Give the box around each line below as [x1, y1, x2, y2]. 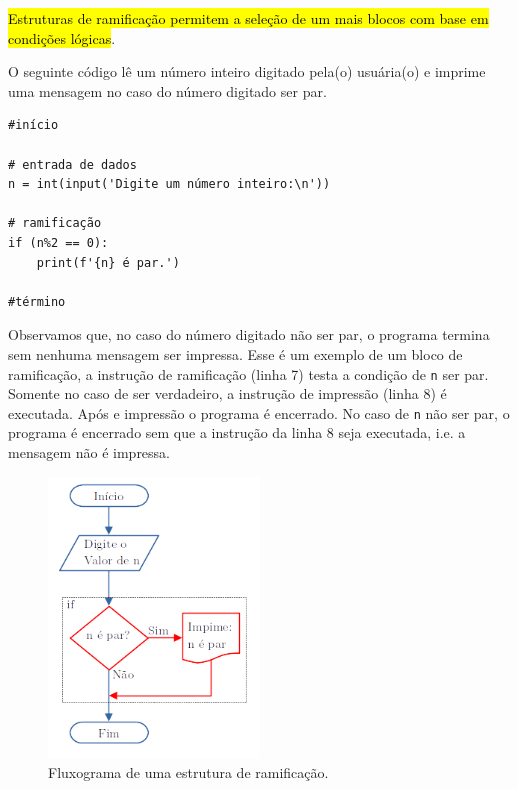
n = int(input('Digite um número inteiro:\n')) [8, 177, 331, 192]
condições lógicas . [8, 27, 116, 48]
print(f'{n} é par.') [36, 255, 180, 270]
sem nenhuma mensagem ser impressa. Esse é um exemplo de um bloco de [8, 343, 463, 364]
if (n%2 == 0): [8, 235, 109, 250]
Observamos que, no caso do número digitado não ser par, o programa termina [8, 324, 490, 345]
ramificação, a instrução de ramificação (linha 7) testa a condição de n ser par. [8, 363, 489, 384]
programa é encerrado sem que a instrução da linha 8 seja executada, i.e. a [8, 422, 466, 443]
